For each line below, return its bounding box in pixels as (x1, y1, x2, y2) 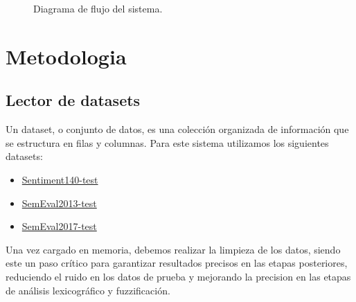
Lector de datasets (6, 89, 141, 111)
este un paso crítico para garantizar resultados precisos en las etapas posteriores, (6, 256, 348, 270)
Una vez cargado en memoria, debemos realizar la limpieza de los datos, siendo (6, 242, 341, 256)
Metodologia (6, 42, 127, 70)
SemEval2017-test (21, 219, 97, 233)
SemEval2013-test (21, 195, 97, 210)
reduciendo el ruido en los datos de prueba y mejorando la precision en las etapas (6, 269, 351, 283)
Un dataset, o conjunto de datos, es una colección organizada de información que (6, 122, 349, 136)
